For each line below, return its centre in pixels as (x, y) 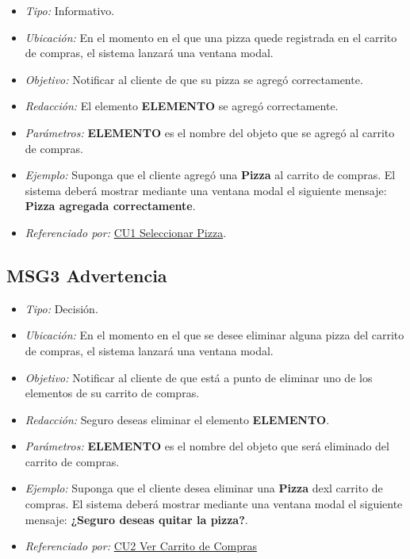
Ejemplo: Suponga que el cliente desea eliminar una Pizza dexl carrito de (204, 488)
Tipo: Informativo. (70, 10)
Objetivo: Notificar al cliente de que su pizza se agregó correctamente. (194, 79)
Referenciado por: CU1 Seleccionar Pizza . (126, 232)
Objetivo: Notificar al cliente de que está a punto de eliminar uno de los (199, 377)
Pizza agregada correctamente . (110, 206)
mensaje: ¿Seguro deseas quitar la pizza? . (136, 519)
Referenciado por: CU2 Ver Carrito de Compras (141, 546)
